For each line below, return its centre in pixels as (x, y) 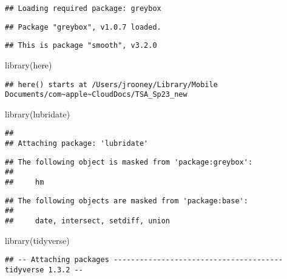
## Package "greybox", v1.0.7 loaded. (83, 27)
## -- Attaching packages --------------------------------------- (144, 260)
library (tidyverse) (37, 240)
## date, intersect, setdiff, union (88, 221)
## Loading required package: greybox (83, 8)
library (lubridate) (38, 113)
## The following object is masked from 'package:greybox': (129, 162)
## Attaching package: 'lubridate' (77, 144)
